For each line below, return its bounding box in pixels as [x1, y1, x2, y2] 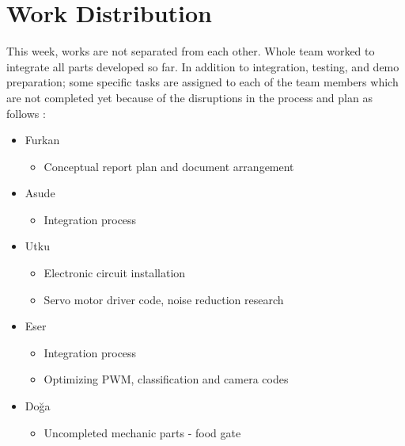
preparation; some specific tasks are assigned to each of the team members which [6, 74, 399, 90]
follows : [6, 105, 46, 121]
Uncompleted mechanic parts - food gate [44, 424, 241, 440]
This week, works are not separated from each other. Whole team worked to [6, 43, 375, 59]
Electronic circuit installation [44, 265, 186, 281]
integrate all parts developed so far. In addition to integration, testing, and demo [6, 58, 399, 74]
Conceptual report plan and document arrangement [44, 158, 294, 174]
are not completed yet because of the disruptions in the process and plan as [6, 89, 373, 105]
